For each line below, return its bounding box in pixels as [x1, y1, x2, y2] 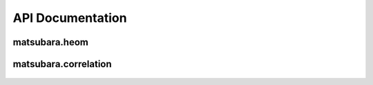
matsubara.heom [12, 36, 89, 48]
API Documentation [12, 10, 127, 25]
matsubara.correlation [12, 58, 112, 70]
